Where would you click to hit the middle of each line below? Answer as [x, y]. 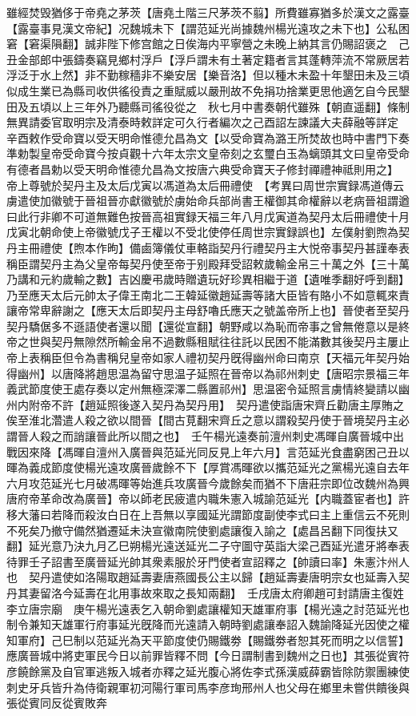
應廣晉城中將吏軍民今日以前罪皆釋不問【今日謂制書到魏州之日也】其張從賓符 [208, 656]
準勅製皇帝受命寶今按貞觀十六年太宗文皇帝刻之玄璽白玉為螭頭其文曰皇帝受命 [208, 153]
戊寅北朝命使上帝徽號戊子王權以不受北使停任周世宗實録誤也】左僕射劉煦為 [202, 232]
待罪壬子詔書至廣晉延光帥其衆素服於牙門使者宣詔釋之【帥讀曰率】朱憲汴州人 [208, 561]
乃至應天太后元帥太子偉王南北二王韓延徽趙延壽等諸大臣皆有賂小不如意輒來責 [208, 294]
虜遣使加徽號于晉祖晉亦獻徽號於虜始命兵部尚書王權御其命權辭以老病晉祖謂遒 [208, 201]
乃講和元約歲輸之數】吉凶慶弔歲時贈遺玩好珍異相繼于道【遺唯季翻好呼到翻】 [208, 279]
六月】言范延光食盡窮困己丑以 [331, 451]
